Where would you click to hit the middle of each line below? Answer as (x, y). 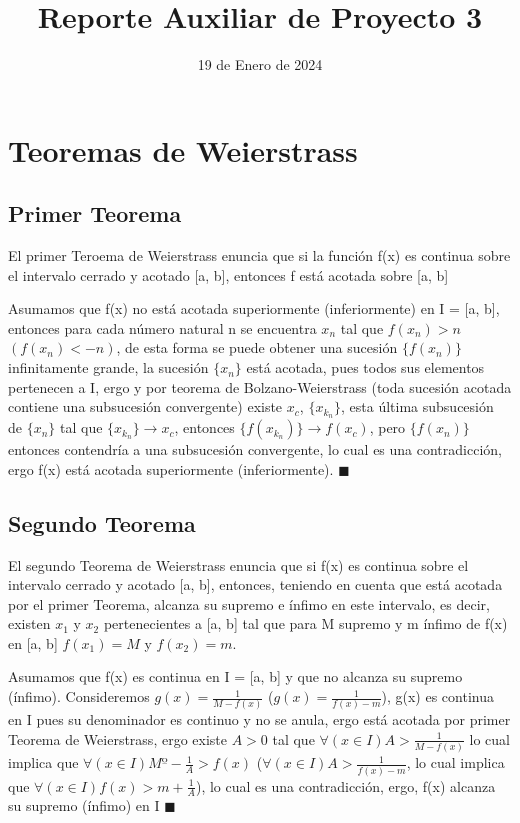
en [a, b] (33, 642)
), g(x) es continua (437, 696)
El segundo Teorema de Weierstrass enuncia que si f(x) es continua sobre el (238, 564)
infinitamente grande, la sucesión (108, 367)
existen (29, 623)
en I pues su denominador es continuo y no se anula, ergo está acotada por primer (259, 719)
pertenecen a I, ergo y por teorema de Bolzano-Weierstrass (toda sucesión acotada (260, 386)
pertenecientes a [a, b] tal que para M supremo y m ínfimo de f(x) (305, 623)
